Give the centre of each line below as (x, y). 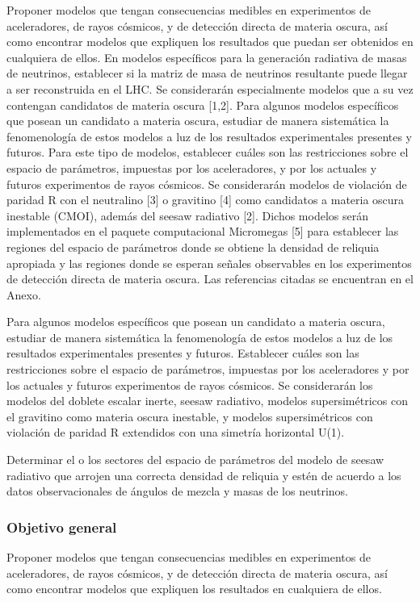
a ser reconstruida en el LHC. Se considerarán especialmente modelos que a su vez (210, 88)
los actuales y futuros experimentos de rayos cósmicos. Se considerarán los (190, 385)
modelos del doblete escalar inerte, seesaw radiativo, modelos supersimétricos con (207, 401)
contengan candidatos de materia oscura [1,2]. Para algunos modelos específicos (203, 105)
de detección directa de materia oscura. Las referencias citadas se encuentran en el (210, 279)
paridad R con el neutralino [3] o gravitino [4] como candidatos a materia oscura (206, 200)
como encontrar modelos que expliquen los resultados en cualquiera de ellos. (194, 589)
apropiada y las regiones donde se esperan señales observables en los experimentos (209, 263)
